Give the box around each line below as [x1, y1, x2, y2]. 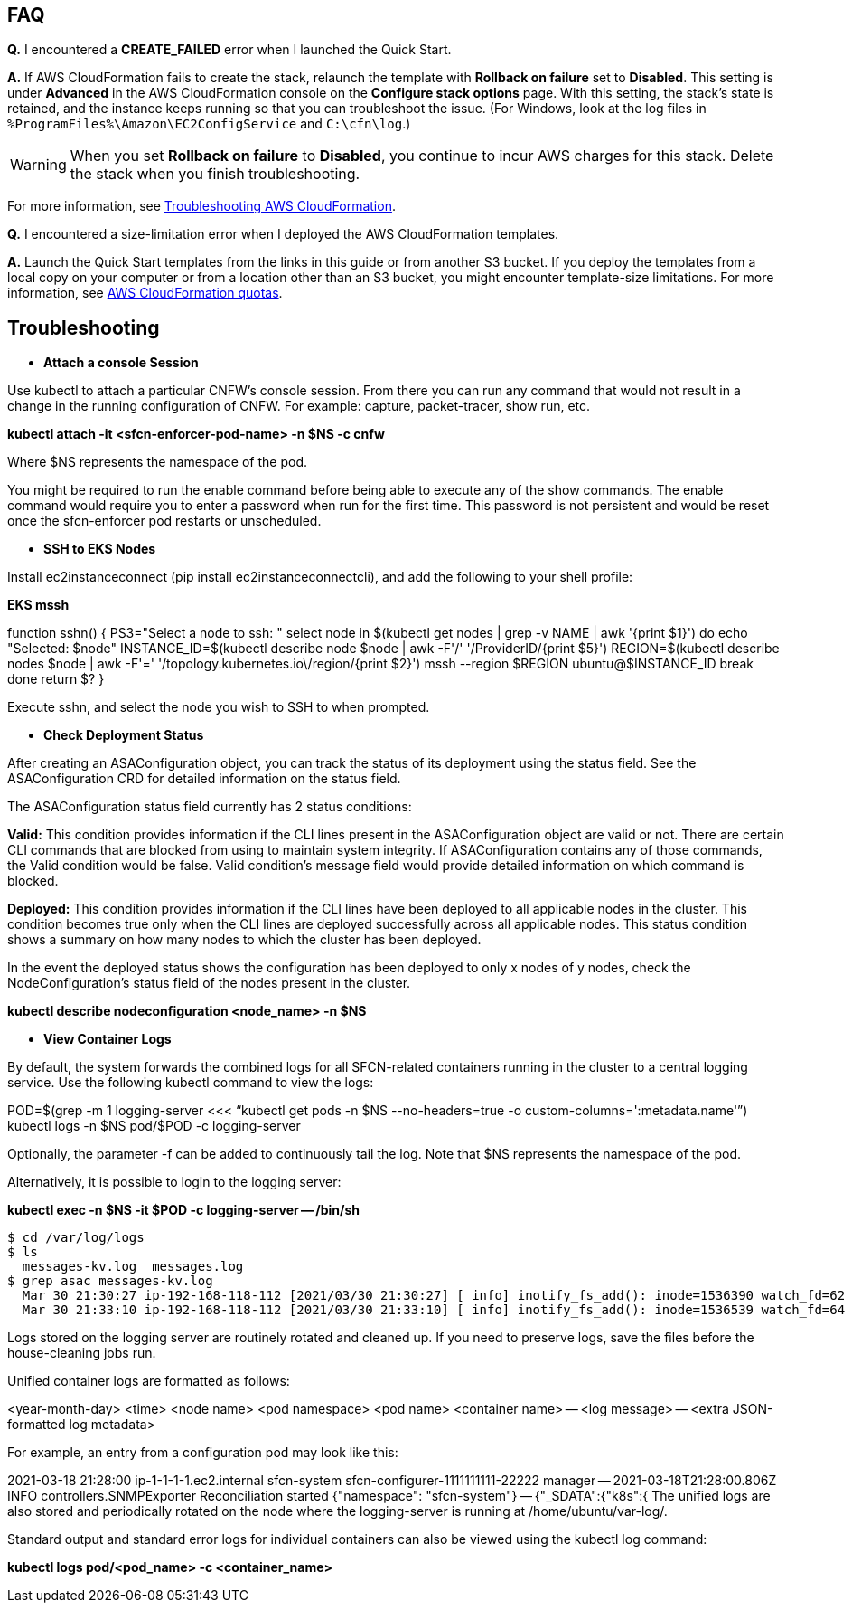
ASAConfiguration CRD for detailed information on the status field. [7, 771, 401, 787]
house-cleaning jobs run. [7, 1345, 156, 1361]
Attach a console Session [43, 355, 199, 371]
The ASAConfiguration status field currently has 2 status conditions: [7, 799, 412, 815]
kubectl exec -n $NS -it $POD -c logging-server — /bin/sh [7, 1202, 360, 1218]
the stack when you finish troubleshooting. [70, 165, 360, 184]
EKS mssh [7, 597, 70, 613]
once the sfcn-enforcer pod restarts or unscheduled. [7, 513, 322, 529]
